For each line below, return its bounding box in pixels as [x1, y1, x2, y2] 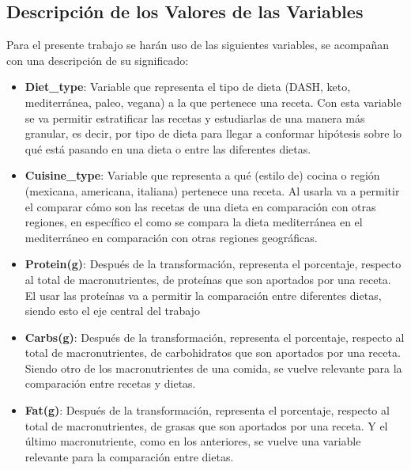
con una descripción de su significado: [6, 51, 189, 68]
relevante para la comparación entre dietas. [25, 448, 234, 464]
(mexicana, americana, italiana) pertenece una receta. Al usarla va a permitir [25, 182, 400, 199]
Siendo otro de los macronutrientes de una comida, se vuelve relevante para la [25, 359, 402, 376]
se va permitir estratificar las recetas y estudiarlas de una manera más [25, 109, 365, 126]
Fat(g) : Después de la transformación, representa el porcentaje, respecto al [25, 402, 390, 419]
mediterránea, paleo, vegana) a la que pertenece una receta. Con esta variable [25, 93, 402, 110]
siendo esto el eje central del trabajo [25, 302, 200, 319]
